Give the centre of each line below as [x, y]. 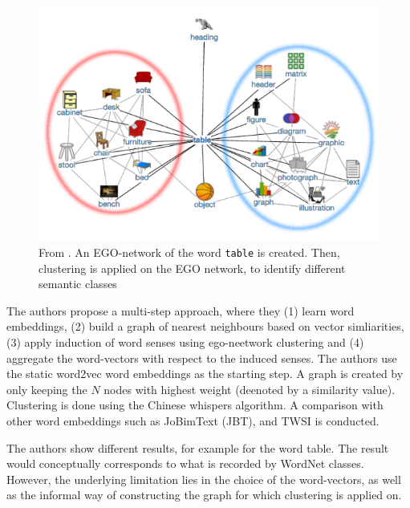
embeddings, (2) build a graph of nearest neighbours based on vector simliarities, [205, 326]
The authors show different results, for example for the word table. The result [198, 447]
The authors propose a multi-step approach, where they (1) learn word [181, 310]
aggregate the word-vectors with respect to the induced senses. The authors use [202, 358]
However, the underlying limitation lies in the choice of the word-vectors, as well [204, 479]
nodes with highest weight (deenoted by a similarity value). [250, 389]
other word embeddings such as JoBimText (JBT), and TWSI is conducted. [193, 421]
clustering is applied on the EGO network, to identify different [192, 268]
